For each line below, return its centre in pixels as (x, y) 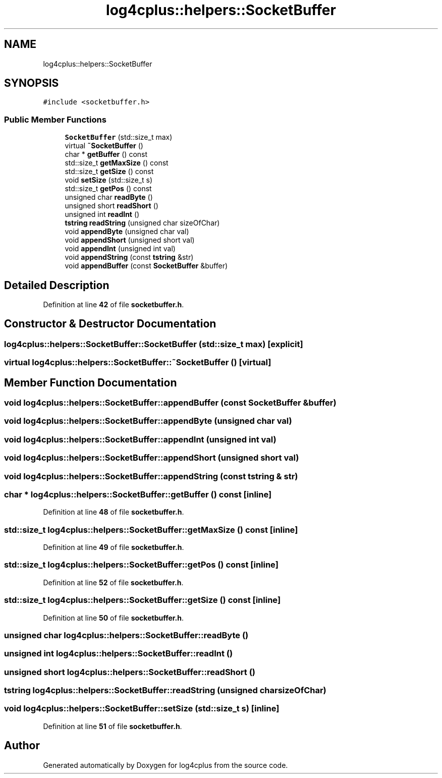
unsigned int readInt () (102, 214)
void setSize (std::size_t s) (109, 180)
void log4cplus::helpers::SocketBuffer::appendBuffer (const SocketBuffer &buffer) (170, 403)
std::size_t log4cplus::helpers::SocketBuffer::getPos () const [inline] (141, 565)
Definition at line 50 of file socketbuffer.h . (114, 618)
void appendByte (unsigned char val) (127, 232)
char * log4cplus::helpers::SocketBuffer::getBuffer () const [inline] (138, 494)
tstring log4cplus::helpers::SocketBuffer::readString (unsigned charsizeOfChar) (165, 690)
